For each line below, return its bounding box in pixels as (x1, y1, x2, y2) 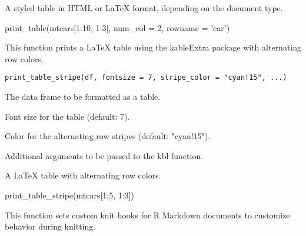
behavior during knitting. (5, 220, 96, 232)
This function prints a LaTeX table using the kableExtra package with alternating (5, 41, 301, 53)
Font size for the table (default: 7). (5, 110, 130, 122)
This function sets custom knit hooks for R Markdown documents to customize (5, 208, 290, 221)
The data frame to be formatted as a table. (5, 90, 161, 103)
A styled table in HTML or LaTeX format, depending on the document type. (5, 2, 283, 14)
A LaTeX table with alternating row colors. (5, 169, 161, 181)
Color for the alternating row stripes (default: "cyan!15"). (5, 130, 211, 142)
